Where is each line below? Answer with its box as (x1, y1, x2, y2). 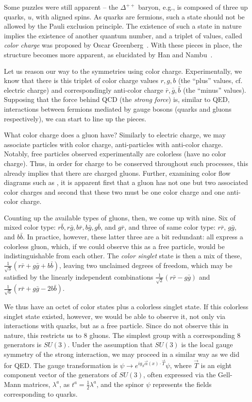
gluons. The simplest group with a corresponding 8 (89, 330, 241, 340)
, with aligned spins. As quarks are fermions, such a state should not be (32, 11, 245, 21)
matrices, (23, 379, 50, 389)
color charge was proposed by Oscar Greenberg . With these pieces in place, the (4, 40, 242, 50)
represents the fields (152, 379, 212, 389)
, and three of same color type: (124, 222, 216, 232)
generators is (4, 339, 42, 350)
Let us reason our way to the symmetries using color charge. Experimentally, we (4, 66, 242, 76)
